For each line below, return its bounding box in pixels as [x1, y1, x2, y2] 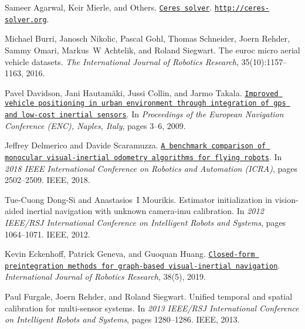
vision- [274, 193, 299, 205]
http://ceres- [215, 4, 270, 12]
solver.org [5, 15, 47, 24]
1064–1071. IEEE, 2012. [5, 228, 90, 240]
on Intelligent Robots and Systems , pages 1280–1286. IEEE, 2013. [5, 313, 240, 325]
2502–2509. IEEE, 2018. [5, 174, 90, 186]
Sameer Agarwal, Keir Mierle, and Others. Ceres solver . [5, 1, 212, 13]
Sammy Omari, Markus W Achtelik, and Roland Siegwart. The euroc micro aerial [5, 43, 300, 56]
